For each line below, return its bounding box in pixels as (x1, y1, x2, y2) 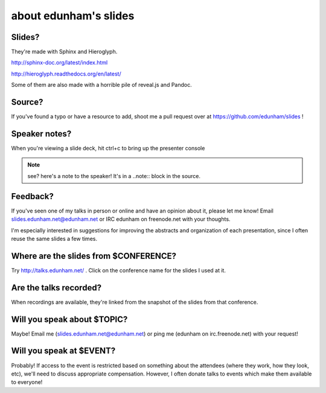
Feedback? (11, 191, 54, 202)
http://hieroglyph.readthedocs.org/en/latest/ (11, 70, 121, 77)
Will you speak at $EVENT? (11, 346, 116, 356)
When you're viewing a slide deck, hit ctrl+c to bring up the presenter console (11, 145, 205, 152)
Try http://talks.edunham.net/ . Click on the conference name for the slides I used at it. (11, 266, 226, 274)
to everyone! (11, 379, 43, 386)
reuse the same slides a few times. (11, 235, 98, 242)
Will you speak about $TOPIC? (11, 314, 128, 324)
